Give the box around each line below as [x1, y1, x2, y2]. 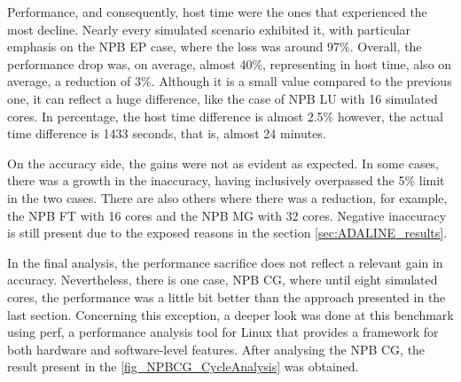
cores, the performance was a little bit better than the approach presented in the [7, 287, 446, 306]
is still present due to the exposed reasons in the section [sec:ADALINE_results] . [7, 223, 448, 242]
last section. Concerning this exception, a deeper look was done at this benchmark [7, 305, 454, 324]
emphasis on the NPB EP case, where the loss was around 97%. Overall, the [7, 37, 422, 56]
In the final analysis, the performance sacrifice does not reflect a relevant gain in [7, 253, 443, 271]
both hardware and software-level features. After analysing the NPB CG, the [7, 339, 426, 358]
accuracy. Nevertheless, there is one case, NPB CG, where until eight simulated [7, 270, 438, 289]
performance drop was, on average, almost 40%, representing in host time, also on [7, 54, 452, 73]
